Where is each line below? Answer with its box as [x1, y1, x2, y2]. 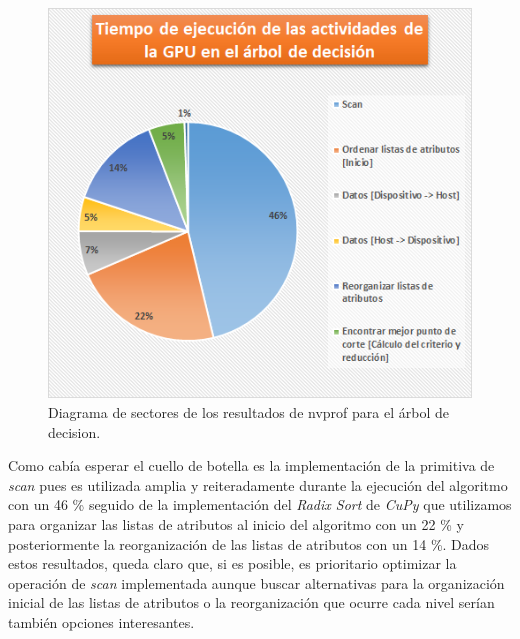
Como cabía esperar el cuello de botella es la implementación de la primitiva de [8, 455, 495, 476]
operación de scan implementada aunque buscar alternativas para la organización [8, 572, 505, 593]
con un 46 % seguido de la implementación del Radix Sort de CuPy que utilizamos [8, 494, 512, 515]
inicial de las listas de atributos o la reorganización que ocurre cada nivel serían [8, 592, 495, 613]
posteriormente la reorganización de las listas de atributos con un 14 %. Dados [8, 533, 490, 554]
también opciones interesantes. [8, 611, 195, 632]
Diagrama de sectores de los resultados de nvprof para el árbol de [48, 402, 449, 423]
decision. [48, 421, 101, 442]
